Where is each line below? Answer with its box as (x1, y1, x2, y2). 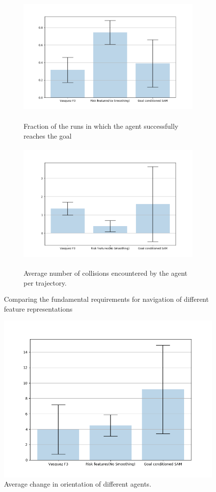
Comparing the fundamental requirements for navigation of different (4, 294, 209, 304)
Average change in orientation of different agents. (4, 479, 152, 489)
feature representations (4, 303, 73, 314)
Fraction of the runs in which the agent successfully (24, 121, 179, 131)
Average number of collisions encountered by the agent (24, 267, 188, 278)
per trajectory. (24, 277, 67, 288)
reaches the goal (24, 130, 72, 141)
